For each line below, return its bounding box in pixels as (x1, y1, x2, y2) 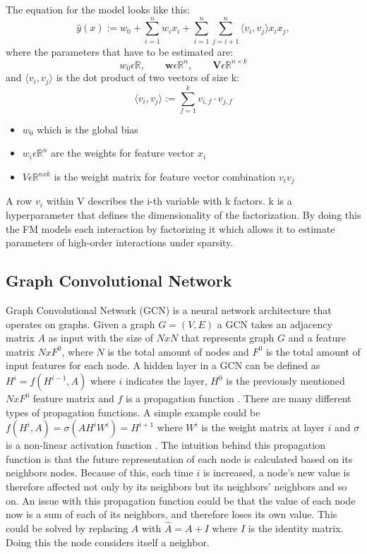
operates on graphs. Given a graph (6, 316, 155, 331)
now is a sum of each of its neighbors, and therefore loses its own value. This (6, 507, 337, 522)
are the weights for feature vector (50, 145, 195, 160)
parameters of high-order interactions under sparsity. (6, 235, 234, 250)
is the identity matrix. (248, 521, 344, 535)
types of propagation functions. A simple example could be (6, 404, 260, 419)
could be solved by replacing (6, 521, 128, 535)
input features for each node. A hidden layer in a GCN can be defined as (6, 358, 320, 373)
